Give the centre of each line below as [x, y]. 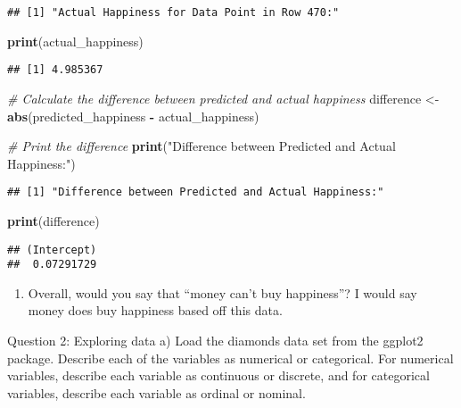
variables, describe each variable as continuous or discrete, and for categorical [218, 375]
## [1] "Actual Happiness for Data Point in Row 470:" [173, 12]
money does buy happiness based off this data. [155, 310]
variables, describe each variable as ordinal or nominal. [156, 392]
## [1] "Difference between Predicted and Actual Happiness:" [196, 192]
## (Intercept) [52, 250]
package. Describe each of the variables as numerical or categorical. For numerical [230, 358]
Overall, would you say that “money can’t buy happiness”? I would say [222, 292]
